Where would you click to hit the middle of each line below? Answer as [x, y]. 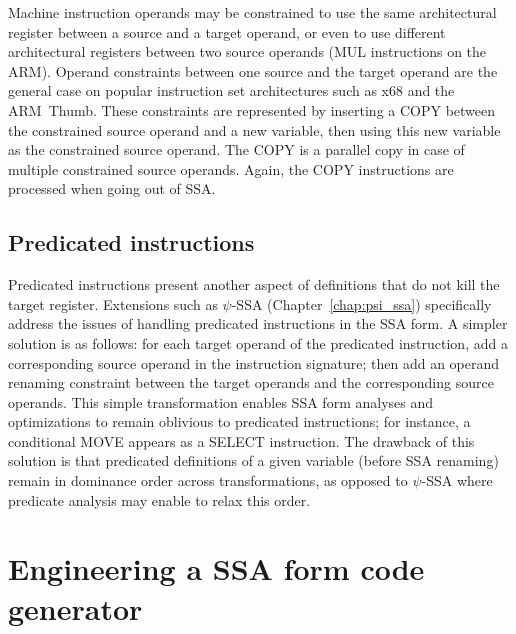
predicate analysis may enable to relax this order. [159, 499]
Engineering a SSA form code [216, 568]
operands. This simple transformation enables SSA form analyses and [220, 401]
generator [75, 607]
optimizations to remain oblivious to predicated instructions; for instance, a [239, 421]
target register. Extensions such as [113, 303]
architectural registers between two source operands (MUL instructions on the [247, 51]
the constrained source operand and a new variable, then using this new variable [254, 129]
